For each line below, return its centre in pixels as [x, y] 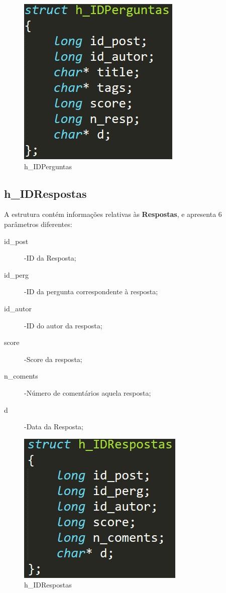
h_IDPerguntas [48, 166]
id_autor [18, 308]
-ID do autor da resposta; [63, 325]
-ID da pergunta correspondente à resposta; [91, 291]
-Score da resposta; [53, 359]
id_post [16, 241]
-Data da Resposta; [54, 427]
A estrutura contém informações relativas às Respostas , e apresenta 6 [113, 214]
